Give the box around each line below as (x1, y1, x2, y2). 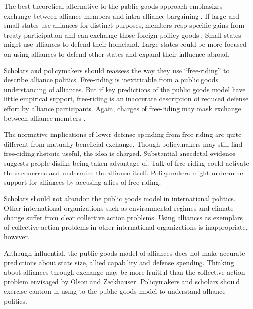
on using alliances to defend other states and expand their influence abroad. (4, 48, 230, 58)
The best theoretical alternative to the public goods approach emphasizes (4, 1, 223, 11)
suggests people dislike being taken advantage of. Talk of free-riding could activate (4, 157, 249, 168)
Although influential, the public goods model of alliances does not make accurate (4, 248, 245, 258)
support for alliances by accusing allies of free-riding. (4, 177, 161, 187)
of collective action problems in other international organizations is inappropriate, (4, 222, 248, 232)
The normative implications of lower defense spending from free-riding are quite (4, 129, 242, 139)
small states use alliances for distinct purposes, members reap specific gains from (4, 20, 245, 30)
